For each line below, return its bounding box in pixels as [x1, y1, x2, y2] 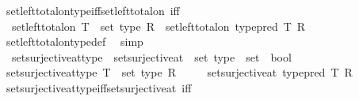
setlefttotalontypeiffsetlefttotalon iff [6, 2, 180, 18]
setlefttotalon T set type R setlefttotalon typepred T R [11, 17, 306, 34]
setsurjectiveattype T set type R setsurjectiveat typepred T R [6, 64, 353, 80]
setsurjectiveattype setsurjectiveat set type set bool [11, 48, 292, 65]
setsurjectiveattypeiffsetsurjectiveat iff [6, 79, 192, 95]
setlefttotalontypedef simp [6, 33, 143, 50]
